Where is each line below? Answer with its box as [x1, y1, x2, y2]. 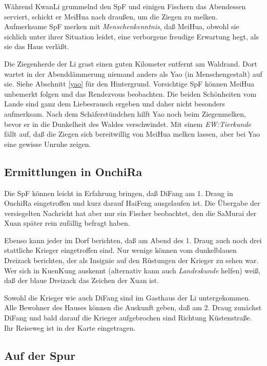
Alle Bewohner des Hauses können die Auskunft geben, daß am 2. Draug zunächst [4, 302, 262, 313]
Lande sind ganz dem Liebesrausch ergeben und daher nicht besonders [4, 98, 225, 109]
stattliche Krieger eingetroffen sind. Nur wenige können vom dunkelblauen [4, 245, 237, 255]
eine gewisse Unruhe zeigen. [4, 138, 91, 149]
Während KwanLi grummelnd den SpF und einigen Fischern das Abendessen [4, 1, 246, 11]
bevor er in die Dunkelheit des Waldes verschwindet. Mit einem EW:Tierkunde [4, 118, 252, 129]
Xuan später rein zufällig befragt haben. [4, 218, 130, 228]
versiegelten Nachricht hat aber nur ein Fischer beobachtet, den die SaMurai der [4, 207, 257, 218]
